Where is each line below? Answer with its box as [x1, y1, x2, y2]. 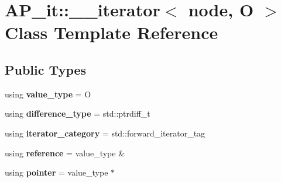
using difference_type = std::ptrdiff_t [5, 107, 150, 120]
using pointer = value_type [5, 166, 108, 178]
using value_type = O [5, 87, 91, 100]
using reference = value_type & [5, 146, 125, 159]
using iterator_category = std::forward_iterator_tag [5, 127, 205, 139]
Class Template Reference [5, 20, 218, 44]
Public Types [5, 60, 87, 78]
